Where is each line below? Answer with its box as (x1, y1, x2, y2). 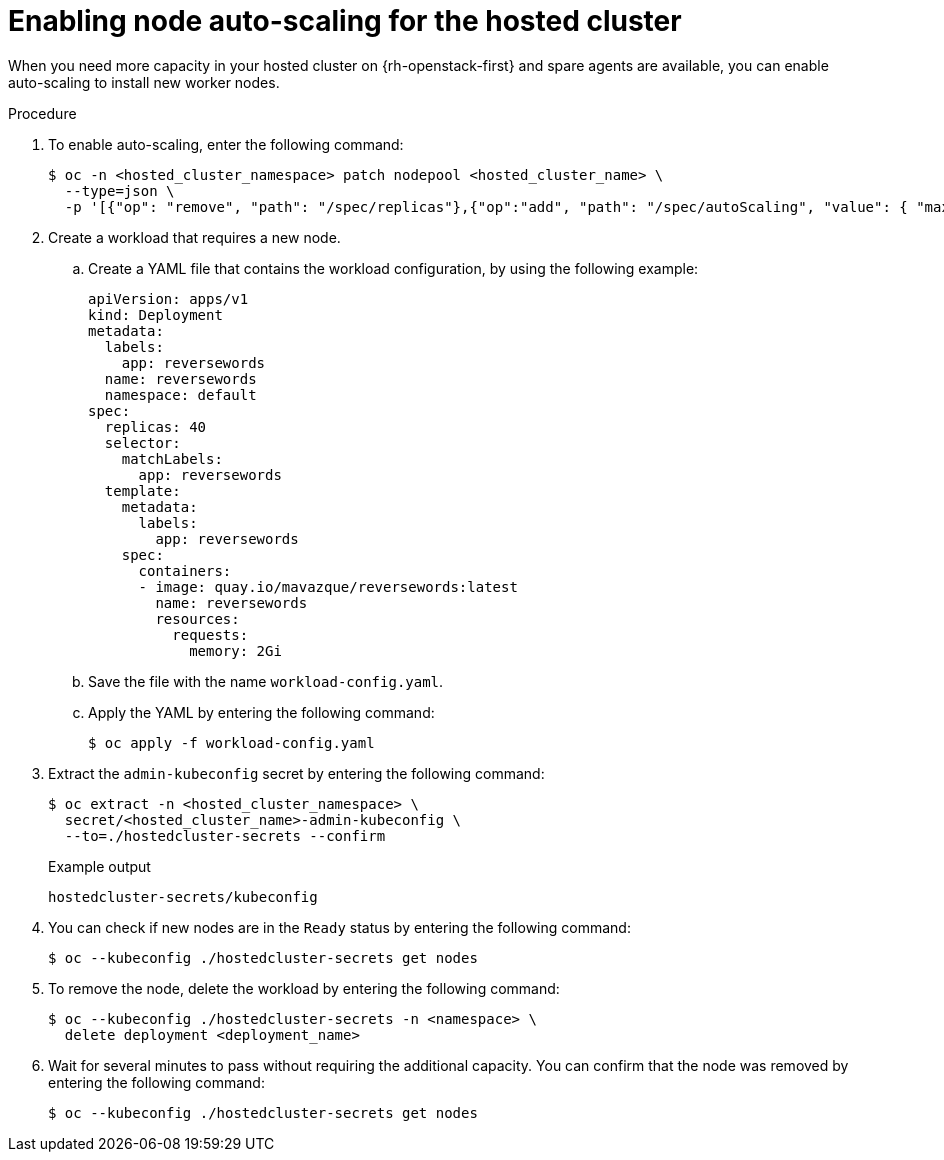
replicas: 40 (104, 418, 207, 435)
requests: (172, 626, 249, 643)
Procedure (8, 104, 77, 122)
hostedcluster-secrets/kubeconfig (48, 888, 318, 905)
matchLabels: (121, 450, 223, 467)
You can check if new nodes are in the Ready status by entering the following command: (48, 918, 631, 936)
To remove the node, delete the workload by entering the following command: (48, 979, 560, 997)
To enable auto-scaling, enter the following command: (48, 135, 404, 153)
